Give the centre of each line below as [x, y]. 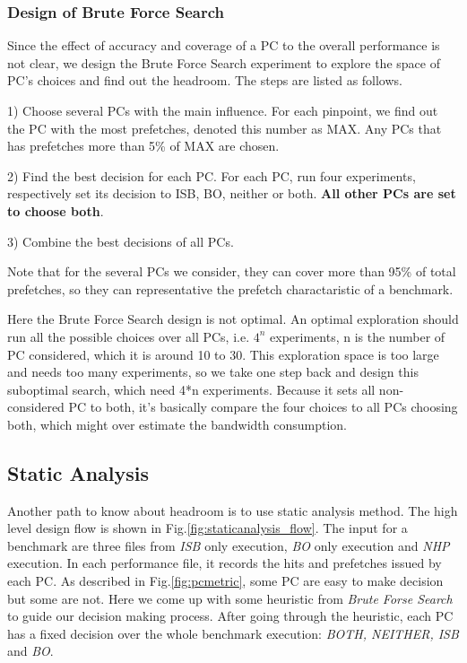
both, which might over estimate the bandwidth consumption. [177, 424]
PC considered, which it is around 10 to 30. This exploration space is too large [223, 354]
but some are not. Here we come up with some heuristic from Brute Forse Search [230, 598]
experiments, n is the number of [358, 336]
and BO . [30, 651]
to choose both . [56, 210]
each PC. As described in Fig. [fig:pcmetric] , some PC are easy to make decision [225, 581]
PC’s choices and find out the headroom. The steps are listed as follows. [205, 80]
